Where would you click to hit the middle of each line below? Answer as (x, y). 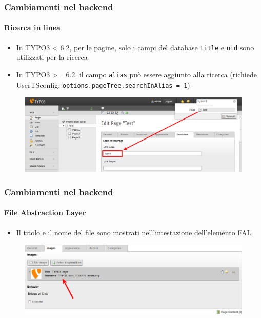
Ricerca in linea (32, 27)
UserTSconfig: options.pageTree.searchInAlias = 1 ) (103, 84)
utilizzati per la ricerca (52, 57)
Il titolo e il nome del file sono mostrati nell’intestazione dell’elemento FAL (134, 232)
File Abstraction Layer (45, 213)
